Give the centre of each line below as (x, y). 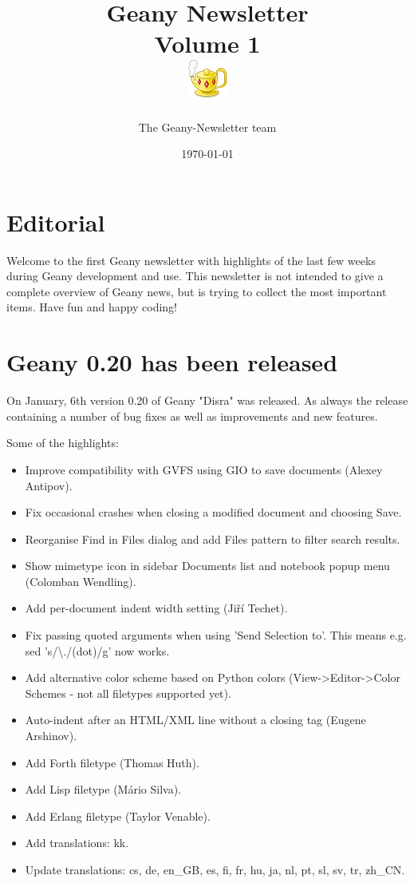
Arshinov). (51, 736)
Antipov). (49, 485)
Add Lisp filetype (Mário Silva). (103, 789)
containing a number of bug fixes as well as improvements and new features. (192, 416)
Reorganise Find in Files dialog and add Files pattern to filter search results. (213, 539)
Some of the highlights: (63, 443)
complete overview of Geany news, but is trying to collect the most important (197, 291)
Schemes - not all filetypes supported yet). (128, 693)
